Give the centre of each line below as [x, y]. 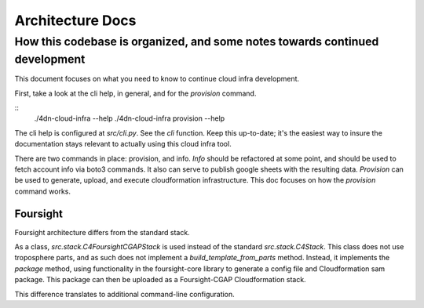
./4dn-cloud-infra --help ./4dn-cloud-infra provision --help [130, 118]
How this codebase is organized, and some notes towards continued [197, 42]
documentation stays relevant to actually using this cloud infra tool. [123, 144]
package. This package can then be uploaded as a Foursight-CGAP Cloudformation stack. [160, 280]
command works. [42, 191]
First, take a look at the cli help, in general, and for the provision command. [135, 93]
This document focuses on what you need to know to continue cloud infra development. [157, 79]
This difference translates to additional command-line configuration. [124, 294]
